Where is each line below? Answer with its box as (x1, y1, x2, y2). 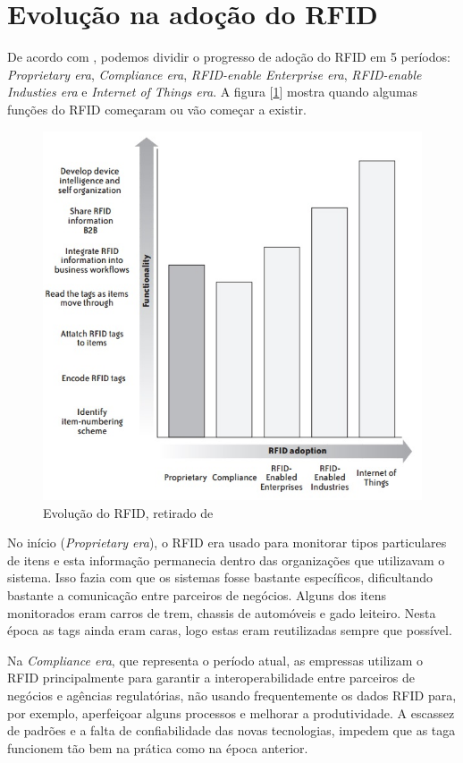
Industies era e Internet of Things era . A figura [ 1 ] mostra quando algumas (7, 82, 418, 101)
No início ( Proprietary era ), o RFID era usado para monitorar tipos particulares (7, 533, 447, 552)
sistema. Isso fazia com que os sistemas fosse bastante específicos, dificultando (7, 568, 434, 587)
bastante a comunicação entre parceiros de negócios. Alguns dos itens (7, 586, 387, 605)
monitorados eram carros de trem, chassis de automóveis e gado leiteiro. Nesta (7, 603, 436, 622)
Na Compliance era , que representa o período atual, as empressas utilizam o (7, 650, 424, 669)
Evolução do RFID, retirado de (43, 503, 214, 521)
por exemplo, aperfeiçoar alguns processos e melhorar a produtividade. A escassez (7, 703, 455, 722)
